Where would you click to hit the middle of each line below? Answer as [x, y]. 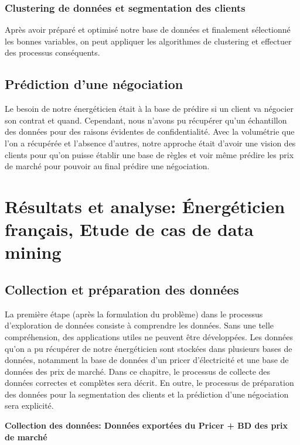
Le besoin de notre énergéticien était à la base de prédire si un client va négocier [149, 109]
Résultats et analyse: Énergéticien [145, 206]
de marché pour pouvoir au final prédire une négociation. [107, 166]
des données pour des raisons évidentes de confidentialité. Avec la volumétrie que [150, 131]
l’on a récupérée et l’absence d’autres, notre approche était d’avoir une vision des [150, 143]
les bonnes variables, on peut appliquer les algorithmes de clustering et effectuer [148, 41]
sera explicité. [29, 405]
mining [33, 252]
